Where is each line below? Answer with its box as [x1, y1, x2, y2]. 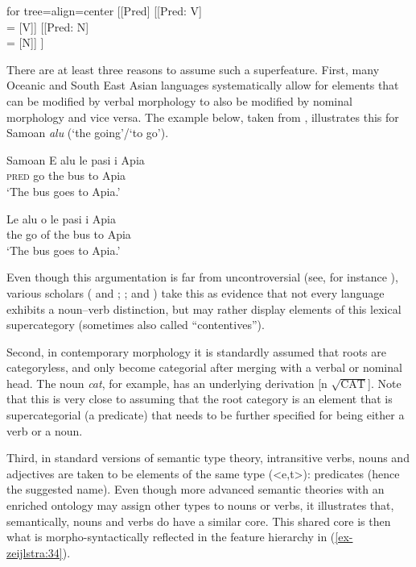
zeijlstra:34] [6, 544, 63, 561]
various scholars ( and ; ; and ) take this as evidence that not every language [6, 284, 385, 301]
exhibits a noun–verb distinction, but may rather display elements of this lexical [6, 300, 402, 317]
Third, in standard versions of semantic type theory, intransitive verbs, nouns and [6, 449, 410, 466]
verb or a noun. [6, 422, 83, 439]
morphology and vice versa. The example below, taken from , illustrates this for [6, 108, 399, 125]
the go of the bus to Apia [6, 226, 131, 243]
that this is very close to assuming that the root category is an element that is [6, 390, 393, 407]
